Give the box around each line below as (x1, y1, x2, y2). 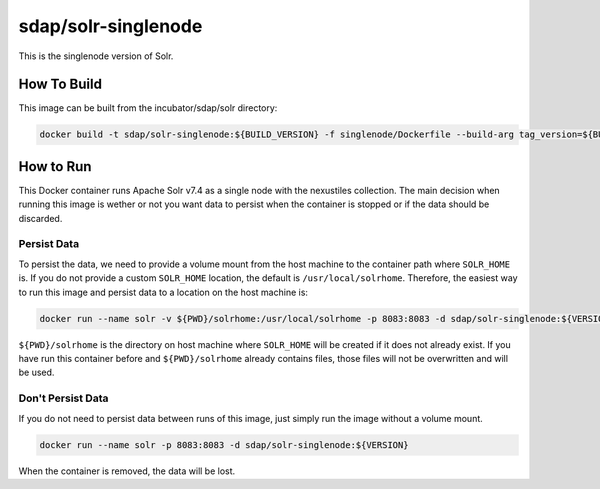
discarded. (18, 212, 63, 224)
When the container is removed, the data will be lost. (18, 465, 236, 477)
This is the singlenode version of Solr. (18, 50, 174, 62)
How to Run (18, 158, 92, 175)
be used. (18, 366, 55, 379)
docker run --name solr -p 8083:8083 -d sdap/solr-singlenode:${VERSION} (39, 439, 409, 450)
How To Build (18, 76, 102, 93)
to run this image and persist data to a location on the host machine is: (18, 286, 309, 298)
